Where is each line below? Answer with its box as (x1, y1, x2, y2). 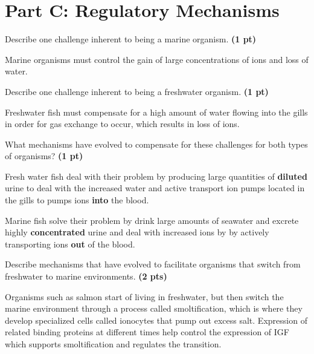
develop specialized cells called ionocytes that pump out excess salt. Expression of (5, 313, 307, 326)
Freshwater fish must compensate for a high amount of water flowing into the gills (5, 105, 308, 118)
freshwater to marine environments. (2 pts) (5, 270, 167, 283)
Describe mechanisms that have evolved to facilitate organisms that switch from (5, 258, 301, 270)
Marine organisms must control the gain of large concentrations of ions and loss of (5, 53, 309, 65)
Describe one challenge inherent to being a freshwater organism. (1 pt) (5, 85, 269, 97)
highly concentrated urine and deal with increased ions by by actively (5, 226, 269, 238)
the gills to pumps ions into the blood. (5, 194, 149, 206)
